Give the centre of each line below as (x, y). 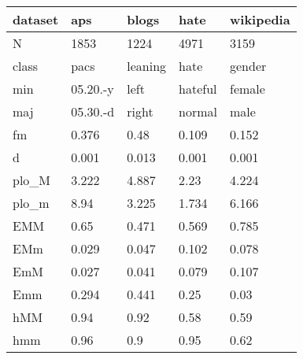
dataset (36, 19)
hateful (198, 89)
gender (248, 66)
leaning (147, 66)
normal (198, 111)
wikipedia (260, 19)
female (248, 89)
